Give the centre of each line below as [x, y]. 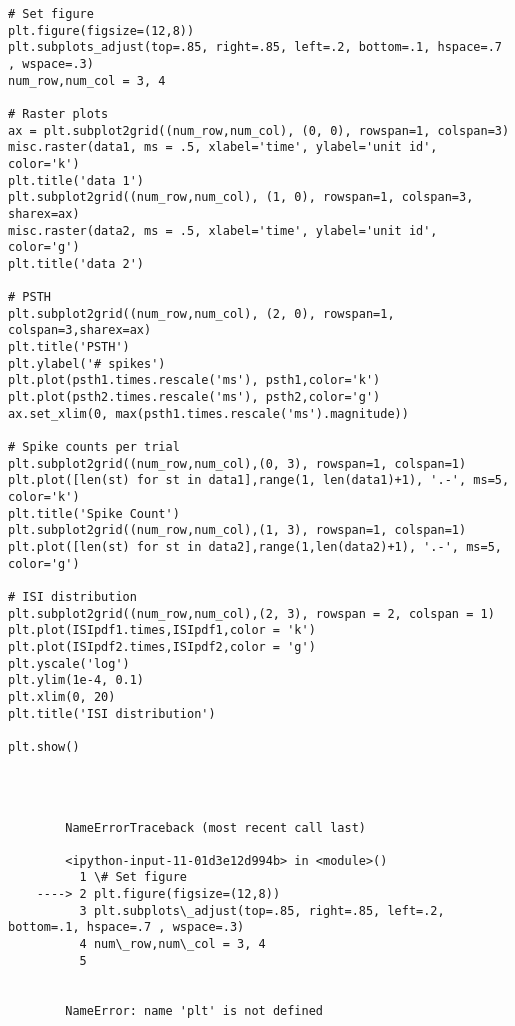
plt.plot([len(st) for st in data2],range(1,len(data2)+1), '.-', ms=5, [255, 547]
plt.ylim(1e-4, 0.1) [76, 680]
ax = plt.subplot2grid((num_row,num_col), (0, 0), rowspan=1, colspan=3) [259, 130]
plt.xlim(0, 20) [62, 696]
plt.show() [44, 746]
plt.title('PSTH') [69, 347]
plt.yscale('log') [69, 663]
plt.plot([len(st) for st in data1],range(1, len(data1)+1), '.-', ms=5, [259, 480]
